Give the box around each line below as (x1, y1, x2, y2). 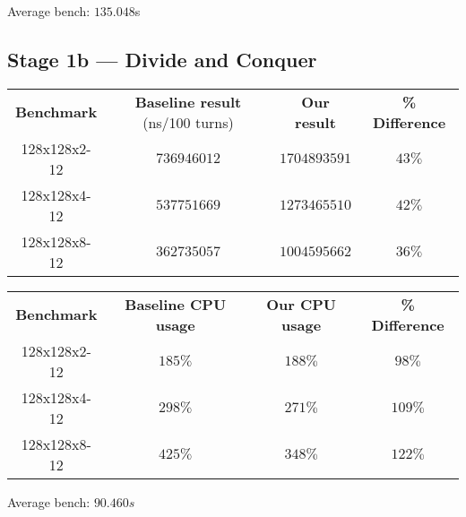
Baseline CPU (125, 293, 227, 315)
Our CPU (266, 293, 337, 315)
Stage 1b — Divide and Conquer (7, 45, 317, 73)
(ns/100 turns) (142, 111, 234, 133)
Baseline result (134, 90, 242, 112)
